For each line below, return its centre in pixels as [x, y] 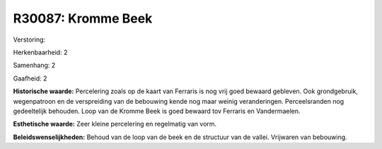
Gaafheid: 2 [30, 78]
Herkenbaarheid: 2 [40, 52]
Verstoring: [29, 40]
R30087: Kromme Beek [83, 18]
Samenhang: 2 [34, 65]
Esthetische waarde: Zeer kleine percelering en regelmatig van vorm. [115, 124]
